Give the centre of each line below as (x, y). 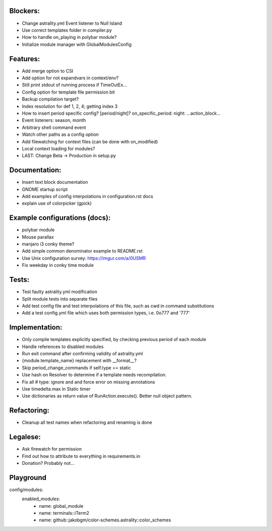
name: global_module (61, 506)
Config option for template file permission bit (69, 92)
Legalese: (25, 437)
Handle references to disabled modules (63, 347)
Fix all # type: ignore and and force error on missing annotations (89, 382)
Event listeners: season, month (54, 120)
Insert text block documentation (55, 182)
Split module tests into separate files (60, 299)
